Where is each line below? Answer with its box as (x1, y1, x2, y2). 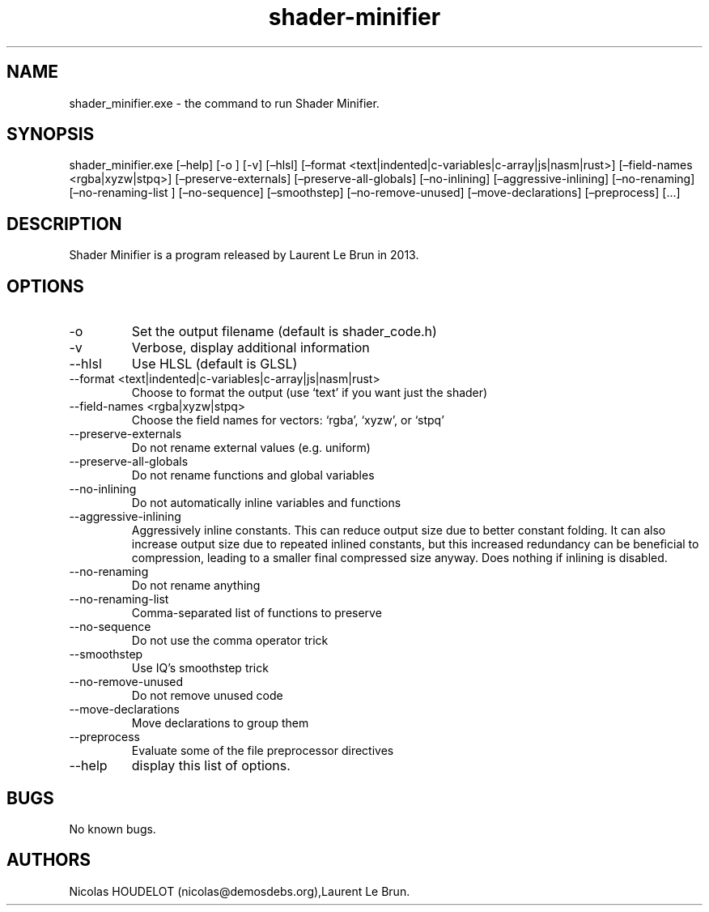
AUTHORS (6, 850, 91, 871)
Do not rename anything (131, 578, 261, 593)
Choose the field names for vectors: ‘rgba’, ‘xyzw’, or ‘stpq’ (131, 413, 444, 428)
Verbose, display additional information (131, 339, 370, 356)
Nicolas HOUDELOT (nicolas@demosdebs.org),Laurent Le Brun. (69, 884, 410, 898)
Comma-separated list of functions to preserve (131, 606, 382, 620)
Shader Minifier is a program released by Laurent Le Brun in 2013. (69, 248, 419, 262)
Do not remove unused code (131, 688, 283, 703)
